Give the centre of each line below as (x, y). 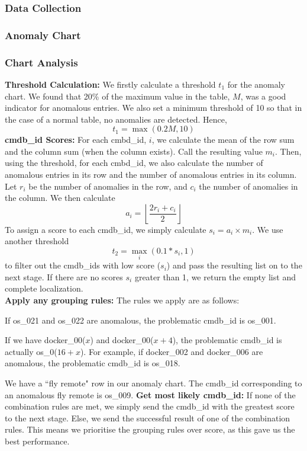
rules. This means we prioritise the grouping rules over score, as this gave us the (150, 429)
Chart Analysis (41, 62)
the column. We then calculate (60, 198)
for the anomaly (256, 84)
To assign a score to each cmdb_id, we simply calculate (106, 229)
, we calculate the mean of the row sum (223, 140)
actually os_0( (31, 351)
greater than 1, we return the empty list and (215, 276)
